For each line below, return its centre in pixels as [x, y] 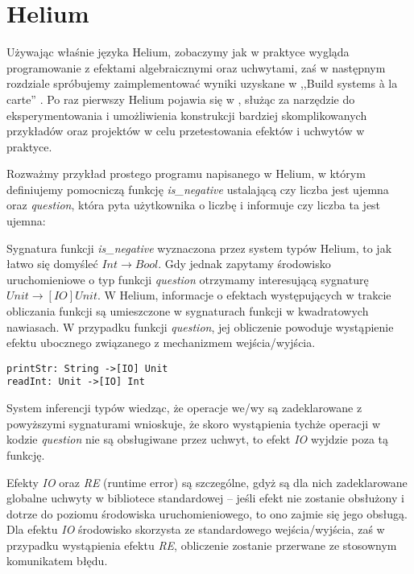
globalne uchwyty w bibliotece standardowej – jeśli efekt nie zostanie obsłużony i [205, 498]
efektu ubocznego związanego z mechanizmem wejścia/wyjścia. [161, 343]
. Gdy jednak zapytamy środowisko [244, 264]
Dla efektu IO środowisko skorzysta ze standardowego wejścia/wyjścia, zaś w [196, 529]
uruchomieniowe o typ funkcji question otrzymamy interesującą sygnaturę [188, 279]
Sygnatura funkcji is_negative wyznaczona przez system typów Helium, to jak [199, 248]
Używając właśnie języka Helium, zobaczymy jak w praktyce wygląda [178, 52]
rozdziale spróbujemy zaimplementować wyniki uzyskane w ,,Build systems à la [202, 83]
